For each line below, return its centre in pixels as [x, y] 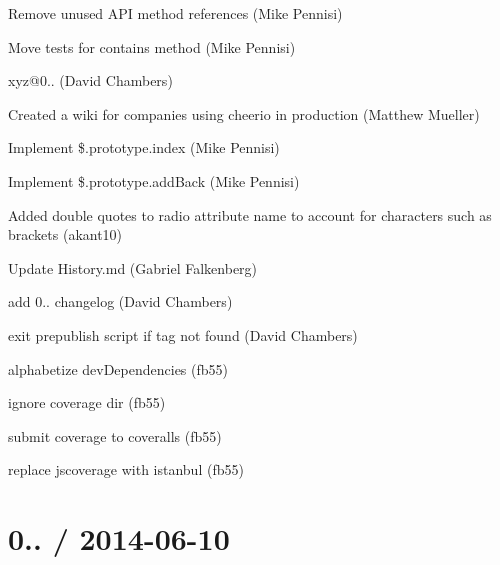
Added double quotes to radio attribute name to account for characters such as [250, 214]
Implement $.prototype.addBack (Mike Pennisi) [154, 180]
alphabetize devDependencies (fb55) [118, 368]
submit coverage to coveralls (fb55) [115, 435]
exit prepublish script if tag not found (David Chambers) [183, 334]
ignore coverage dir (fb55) [87, 402]
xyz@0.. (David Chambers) [90, 80]
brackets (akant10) [65, 234]
